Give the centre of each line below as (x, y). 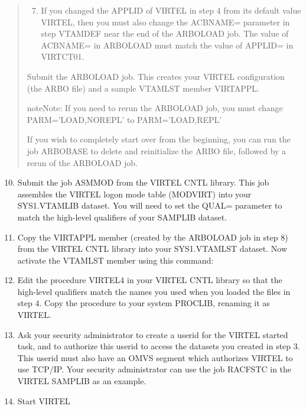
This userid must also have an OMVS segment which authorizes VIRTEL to (155, 357)
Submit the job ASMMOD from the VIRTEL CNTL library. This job (143, 182)
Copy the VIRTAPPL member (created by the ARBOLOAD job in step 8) (153, 237)
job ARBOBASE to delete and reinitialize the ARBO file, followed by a (157, 150)
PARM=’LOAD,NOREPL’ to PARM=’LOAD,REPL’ (124, 119)
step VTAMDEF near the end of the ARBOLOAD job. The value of (165, 33)
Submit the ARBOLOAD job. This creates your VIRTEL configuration (156, 76)
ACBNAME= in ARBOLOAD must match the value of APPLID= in (167, 45)
